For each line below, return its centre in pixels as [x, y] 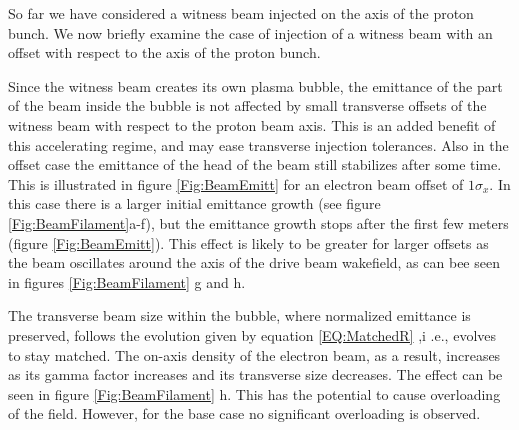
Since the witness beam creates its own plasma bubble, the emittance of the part [255, 85]
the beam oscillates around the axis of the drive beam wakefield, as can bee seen [254, 262]
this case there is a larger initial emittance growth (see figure [194, 203]
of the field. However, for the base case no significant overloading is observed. [244, 413]
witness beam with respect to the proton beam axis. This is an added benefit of [252, 124]
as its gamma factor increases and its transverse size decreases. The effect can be [255, 374]
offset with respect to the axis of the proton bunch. [164, 52]
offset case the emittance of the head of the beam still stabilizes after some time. [255, 164]
